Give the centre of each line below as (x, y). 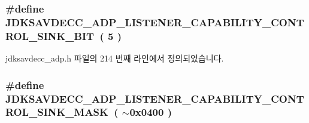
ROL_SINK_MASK (57, 112)
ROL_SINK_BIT (50, 36)
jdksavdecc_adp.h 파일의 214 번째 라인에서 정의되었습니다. (115, 58)
